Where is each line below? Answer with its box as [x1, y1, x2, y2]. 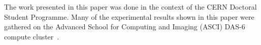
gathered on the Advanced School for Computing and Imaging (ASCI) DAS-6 [4, 21, 245, 32]
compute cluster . [4, 31, 59, 41]
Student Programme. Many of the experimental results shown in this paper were [4, 11, 254, 22]
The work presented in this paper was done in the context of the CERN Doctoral [4, 2, 257, 12]
